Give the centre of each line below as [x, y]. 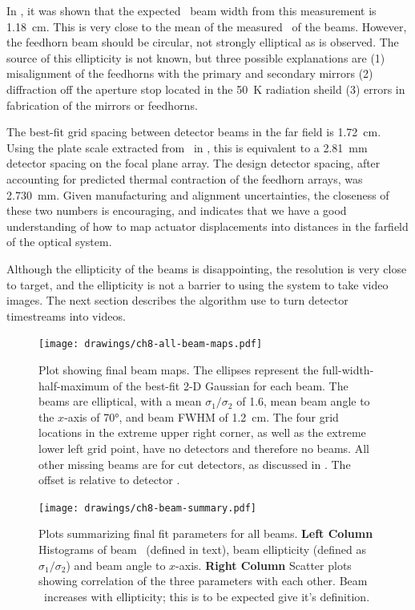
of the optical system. [59, 242]
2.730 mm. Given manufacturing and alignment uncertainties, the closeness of [198, 194]
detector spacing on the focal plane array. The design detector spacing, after [193, 163]
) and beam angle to [116, 565]
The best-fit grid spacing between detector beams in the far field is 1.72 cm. [194, 132]
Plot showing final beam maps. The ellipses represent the [179, 369]
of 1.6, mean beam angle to [303, 401]
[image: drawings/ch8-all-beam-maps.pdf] [151, 344]
